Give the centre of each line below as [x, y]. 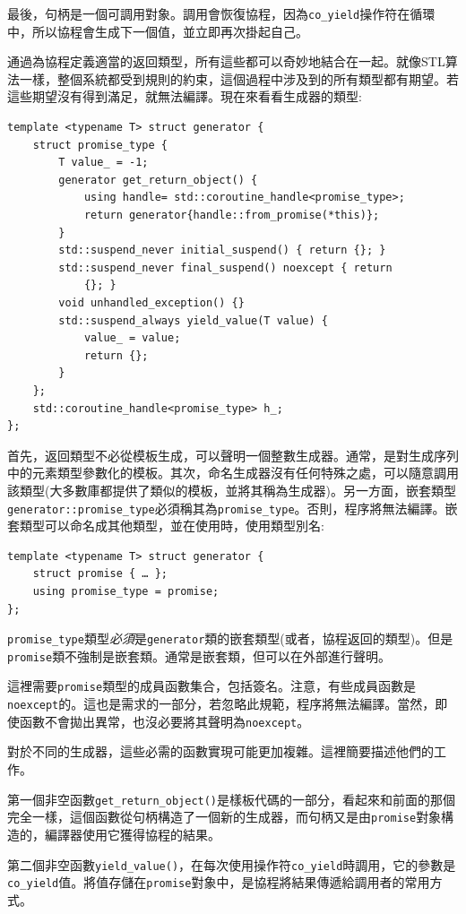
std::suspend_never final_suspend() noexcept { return [225, 267]
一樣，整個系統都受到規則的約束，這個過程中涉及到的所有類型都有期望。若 [239, 78]
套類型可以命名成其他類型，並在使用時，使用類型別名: [166, 526]
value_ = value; [132, 338]
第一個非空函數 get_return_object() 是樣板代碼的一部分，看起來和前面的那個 [232, 799]
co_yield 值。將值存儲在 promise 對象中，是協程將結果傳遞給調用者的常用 [219, 882]
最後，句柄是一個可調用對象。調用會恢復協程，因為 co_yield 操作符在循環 [221, 13]
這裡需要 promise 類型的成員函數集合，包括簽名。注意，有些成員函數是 [212, 686]
